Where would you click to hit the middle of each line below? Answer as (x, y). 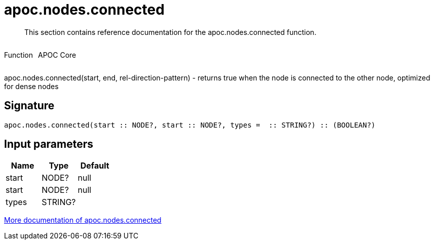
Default (95, 166)
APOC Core (57, 55)
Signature (29, 106)
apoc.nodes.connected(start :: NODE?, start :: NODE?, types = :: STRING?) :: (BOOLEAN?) (190, 125)
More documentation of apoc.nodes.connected (83, 220)
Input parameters (49, 144)
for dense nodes (31, 86)
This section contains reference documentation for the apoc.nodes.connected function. (170, 32)
